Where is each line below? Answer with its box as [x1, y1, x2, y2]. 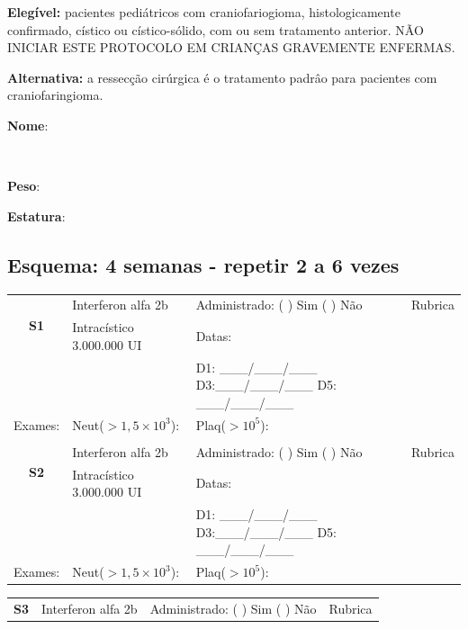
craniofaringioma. [7, 85, 103, 104]
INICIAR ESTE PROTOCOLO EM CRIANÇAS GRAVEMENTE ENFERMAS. [7, 38, 455, 57]
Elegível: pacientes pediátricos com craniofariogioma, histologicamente [7, 3, 400, 21]
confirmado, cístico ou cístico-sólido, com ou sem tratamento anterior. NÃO [7, 20, 424, 39]
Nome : [7, 115, 49, 134]
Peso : [7, 176, 40, 195]
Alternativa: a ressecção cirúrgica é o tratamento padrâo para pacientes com [7, 67, 437, 86]
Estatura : [7, 206, 66, 225]
